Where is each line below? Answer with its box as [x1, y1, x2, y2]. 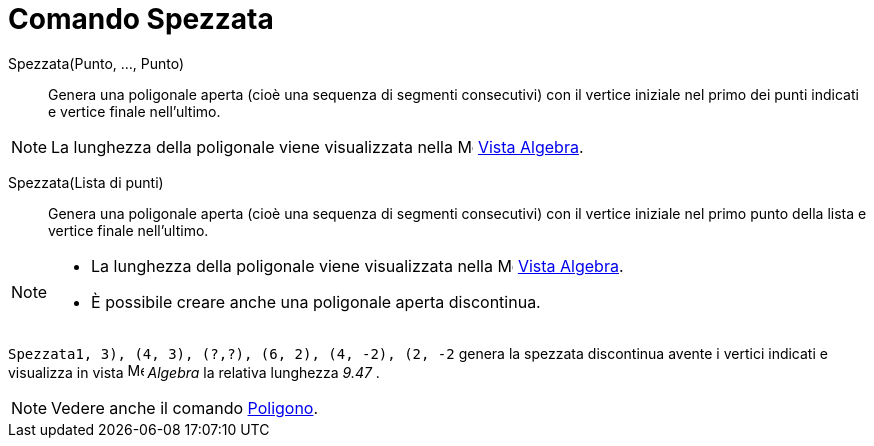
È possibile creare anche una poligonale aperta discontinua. [91, 291, 541, 312]
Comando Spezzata [8, 2, 274, 36]
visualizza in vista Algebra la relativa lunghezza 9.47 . [8, 363, 380, 381]
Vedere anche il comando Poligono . [51, 397, 319, 418]
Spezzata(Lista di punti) [8, 173, 164, 191]
